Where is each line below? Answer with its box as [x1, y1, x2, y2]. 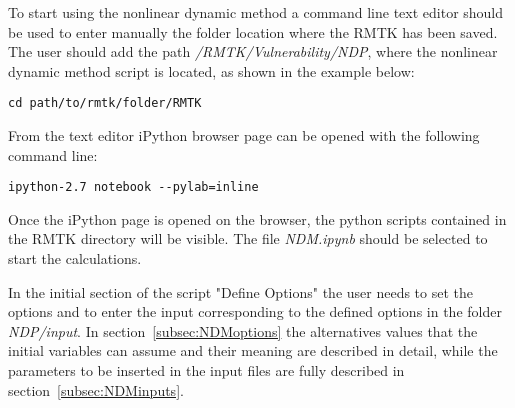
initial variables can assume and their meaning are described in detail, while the [8, 340, 498, 361]
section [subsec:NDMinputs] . [8, 379, 184, 400]
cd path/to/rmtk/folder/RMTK [8, 96, 202, 111]
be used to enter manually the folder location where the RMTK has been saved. [8, 21, 498, 42]
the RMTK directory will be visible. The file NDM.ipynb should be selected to [8, 228, 488, 249]
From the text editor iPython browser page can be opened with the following [8, 125, 480, 146]
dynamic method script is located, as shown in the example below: [8, 60, 415, 81]
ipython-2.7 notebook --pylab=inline [8, 180, 259, 195]
